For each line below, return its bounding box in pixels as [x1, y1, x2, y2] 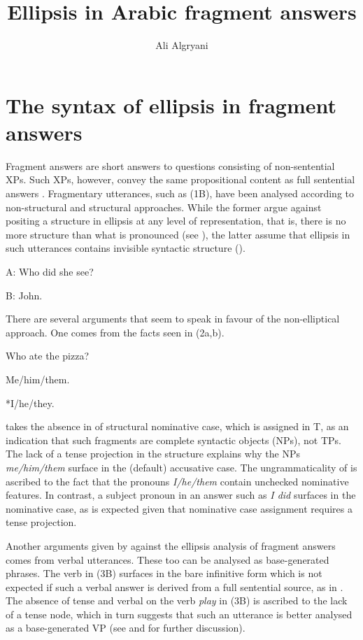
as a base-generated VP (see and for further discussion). [6, 620, 245, 635]
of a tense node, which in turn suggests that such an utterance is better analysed [6, 606, 353, 621]
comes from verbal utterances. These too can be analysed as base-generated [6, 552, 329, 567]
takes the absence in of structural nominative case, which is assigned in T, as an [6, 419, 349, 434]
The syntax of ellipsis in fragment [6, 90, 337, 119]
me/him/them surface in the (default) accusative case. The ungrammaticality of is [6, 460, 357, 474]
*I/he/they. [6, 395, 55, 410]
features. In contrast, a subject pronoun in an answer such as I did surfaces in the [6, 488, 356, 502]
